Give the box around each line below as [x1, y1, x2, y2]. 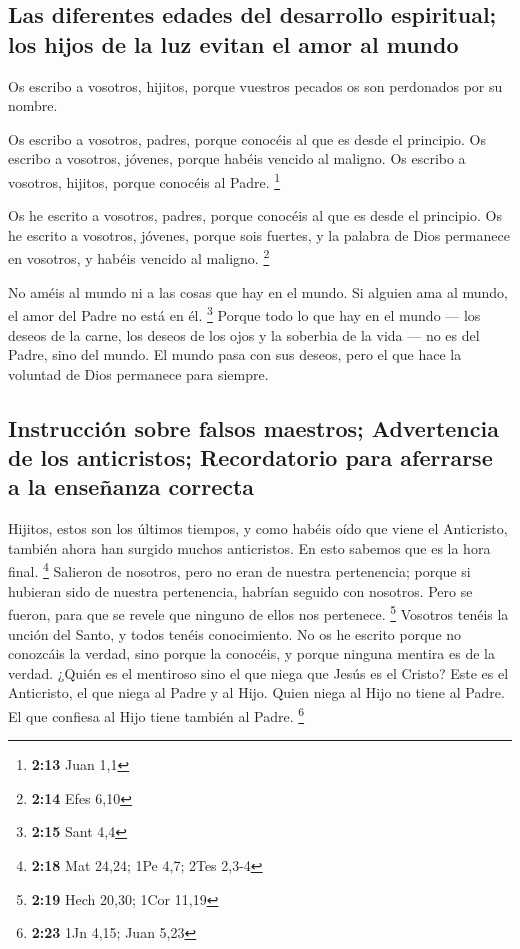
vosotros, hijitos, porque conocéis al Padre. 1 [8, 168, 281, 192]
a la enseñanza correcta [8, 471, 255, 502]
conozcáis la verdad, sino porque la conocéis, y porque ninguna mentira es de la [8, 643, 495, 664]
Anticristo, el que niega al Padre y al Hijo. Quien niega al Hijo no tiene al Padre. [8, 682, 505, 703]
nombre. [8, 95, 58, 116]
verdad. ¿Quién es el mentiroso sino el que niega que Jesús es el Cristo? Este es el [8, 662, 509, 683]
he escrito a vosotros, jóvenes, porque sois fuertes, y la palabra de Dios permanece [8, 224, 510, 245]
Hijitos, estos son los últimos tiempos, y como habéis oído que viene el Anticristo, [8, 518, 508, 539]
